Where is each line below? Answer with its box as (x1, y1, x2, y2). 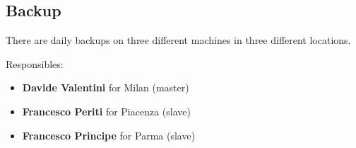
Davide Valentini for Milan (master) (22, 80, 189, 95)
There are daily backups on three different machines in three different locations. (6, 33, 351, 47)
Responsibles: (6, 56, 64, 71)
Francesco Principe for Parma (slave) (22, 127, 196, 142)
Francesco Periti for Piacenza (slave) (22, 103, 191, 118)
